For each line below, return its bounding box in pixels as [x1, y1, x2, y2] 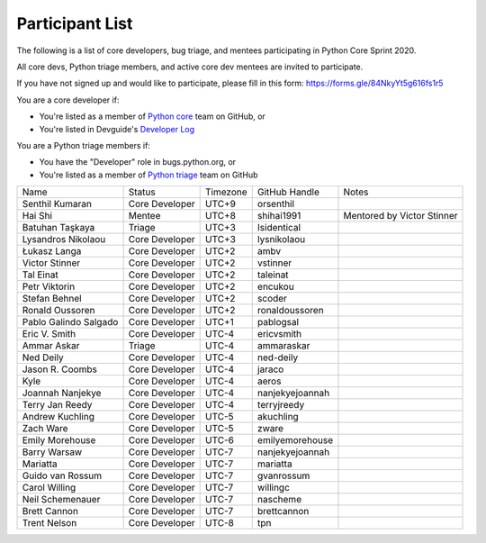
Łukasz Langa [22, 245, 82, 258]
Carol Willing [22, 482, 76, 494]
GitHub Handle [256, 186, 319, 198]
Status [128, 186, 157, 198]
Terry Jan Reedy [22, 399, 93, 412]
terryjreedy [256, 399, 305, 412]
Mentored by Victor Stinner [343, 210, 458, 222]
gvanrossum [256, 469, 310, 482]
